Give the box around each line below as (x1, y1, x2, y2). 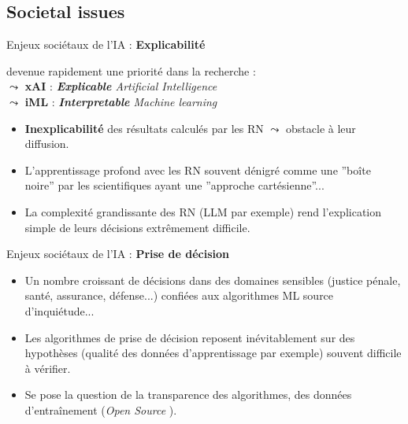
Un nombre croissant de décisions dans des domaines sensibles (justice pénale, (24, 271, 401, 288)
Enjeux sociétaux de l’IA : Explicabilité (6, 36, 206, 53)
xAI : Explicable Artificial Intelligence (24, 78, 217, 94)
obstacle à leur (286, 120, 356, 136)
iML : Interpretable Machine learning (24, 93, 217, 109)
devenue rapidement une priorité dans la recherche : (6, 62, 256, 79)
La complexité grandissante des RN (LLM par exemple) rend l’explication (24, 203, 382, 219)
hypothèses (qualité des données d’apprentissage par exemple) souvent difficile (24, 345, 402, 361)
